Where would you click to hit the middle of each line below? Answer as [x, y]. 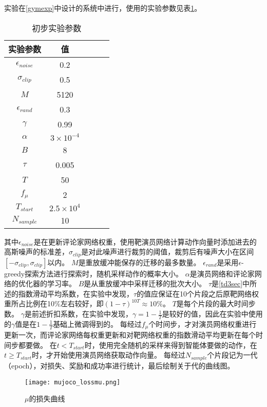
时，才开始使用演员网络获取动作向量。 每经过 [109, 355]
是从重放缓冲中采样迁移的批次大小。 [145, 283]
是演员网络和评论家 [222, 273]
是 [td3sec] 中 [231, 283]
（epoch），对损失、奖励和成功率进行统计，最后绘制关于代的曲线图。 [119, 365]
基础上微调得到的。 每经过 [97, 323]
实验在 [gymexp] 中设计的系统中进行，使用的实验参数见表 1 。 [103, 8]
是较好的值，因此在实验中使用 [212, 314]
